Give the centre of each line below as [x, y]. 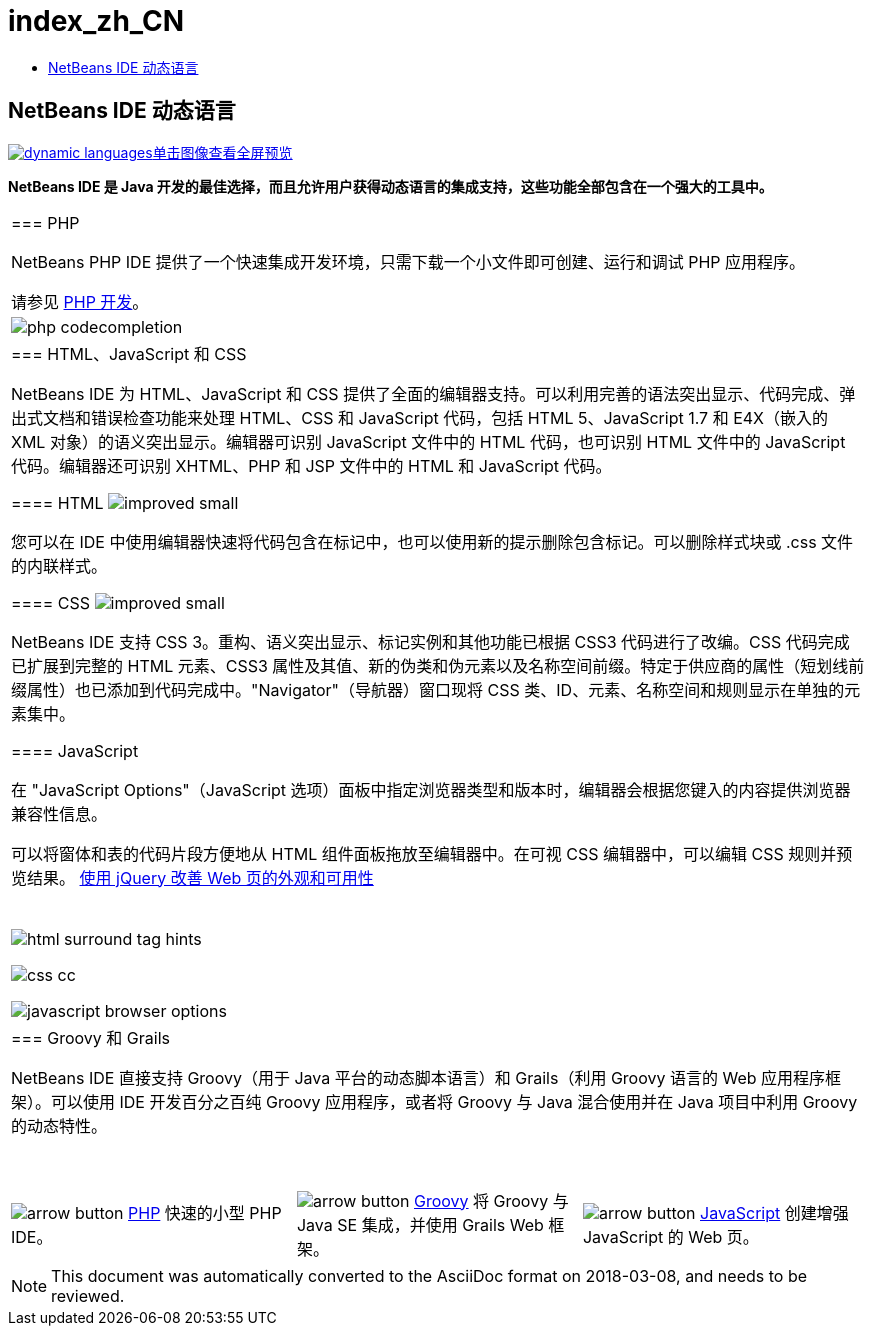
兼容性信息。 [59, 813]
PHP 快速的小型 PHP [205, 1212]
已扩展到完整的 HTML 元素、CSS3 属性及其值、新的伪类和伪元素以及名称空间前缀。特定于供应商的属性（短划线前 [438, 665]
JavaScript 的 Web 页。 [670, 1236]
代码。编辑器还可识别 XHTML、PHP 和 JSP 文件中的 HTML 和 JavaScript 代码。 [311, 465]
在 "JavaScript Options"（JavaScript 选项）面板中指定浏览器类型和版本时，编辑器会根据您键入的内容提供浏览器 [431, 789]
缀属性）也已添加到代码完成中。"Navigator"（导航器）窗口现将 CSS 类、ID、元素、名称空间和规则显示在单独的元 [436, 689]
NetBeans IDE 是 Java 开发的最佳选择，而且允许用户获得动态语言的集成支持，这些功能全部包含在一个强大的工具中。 [390, 186]
